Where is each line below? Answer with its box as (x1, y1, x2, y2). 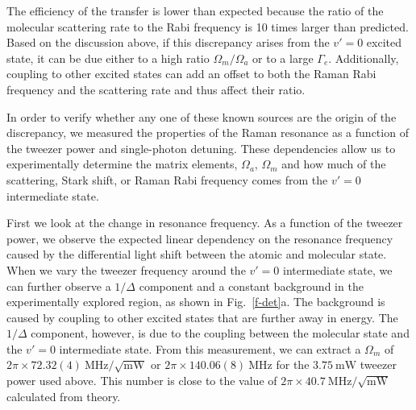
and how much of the (281, 155, 386, 172)
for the (276, 356, 310, 373)
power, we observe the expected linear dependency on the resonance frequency (6, 230, 393, 246)
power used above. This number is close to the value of (6, 372, 277, 389)
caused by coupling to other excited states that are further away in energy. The (6, 309, 398, 325)
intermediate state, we (283, 261, 393, 278)
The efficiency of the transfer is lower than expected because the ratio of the (6, 2, 384, 19)
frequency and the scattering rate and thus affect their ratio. (6, 81, 306, 97)
